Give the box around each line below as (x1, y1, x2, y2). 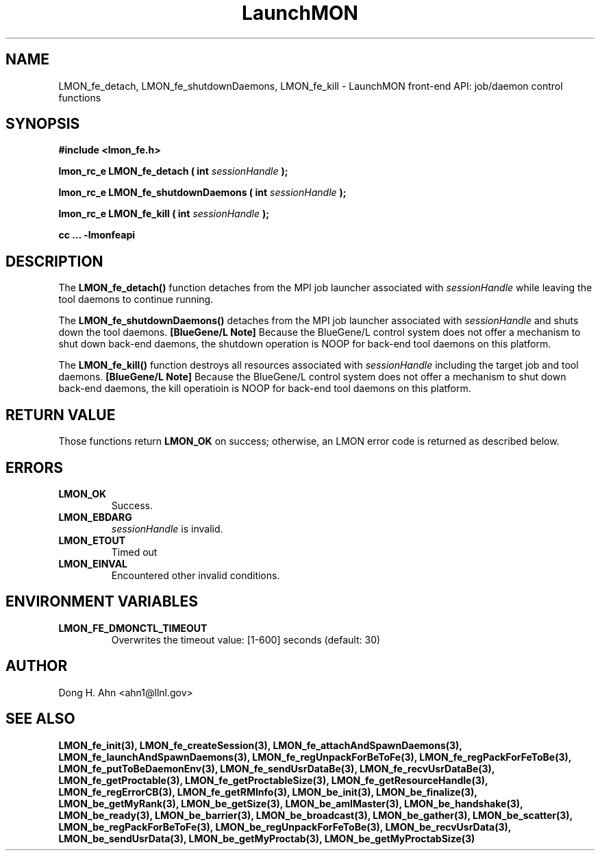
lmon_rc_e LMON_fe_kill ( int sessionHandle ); (58, 208, 269, 220)
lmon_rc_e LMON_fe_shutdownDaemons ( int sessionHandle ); (58, 186, 347, 199)
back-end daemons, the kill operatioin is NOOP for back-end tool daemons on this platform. (58, 382, 471, 395)
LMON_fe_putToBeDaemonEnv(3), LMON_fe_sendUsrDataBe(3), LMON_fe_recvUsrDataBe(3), (58, 762, 495, 774)
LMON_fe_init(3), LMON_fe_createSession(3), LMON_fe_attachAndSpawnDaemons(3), (58, 739, 462, 751)
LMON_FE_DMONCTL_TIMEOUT (58, 622, 208, 634)
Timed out (111, 546, 158, 558)
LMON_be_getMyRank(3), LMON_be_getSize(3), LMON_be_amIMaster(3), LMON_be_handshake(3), (58, 797, 523, 809)
